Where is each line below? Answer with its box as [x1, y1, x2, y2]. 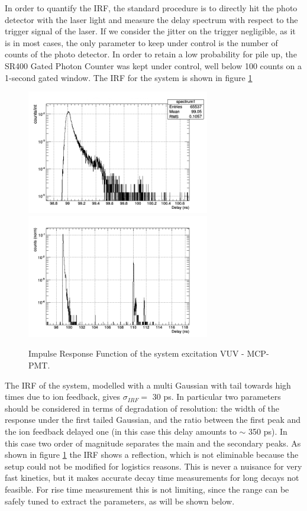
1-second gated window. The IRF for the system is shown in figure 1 [5, 71, 253, 83]
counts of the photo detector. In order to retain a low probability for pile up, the [5, 48, 297, 60]
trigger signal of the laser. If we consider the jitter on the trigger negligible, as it [5, 25, 296, 37]
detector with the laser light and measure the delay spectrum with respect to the [5, 13, 298, 25]
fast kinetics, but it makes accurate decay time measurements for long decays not [5, 471, 299, 484]
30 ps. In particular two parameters [152, 390, 281, 403]
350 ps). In [248, 425, 287, 437]
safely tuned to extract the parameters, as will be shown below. [5, 494, 235, 507]
